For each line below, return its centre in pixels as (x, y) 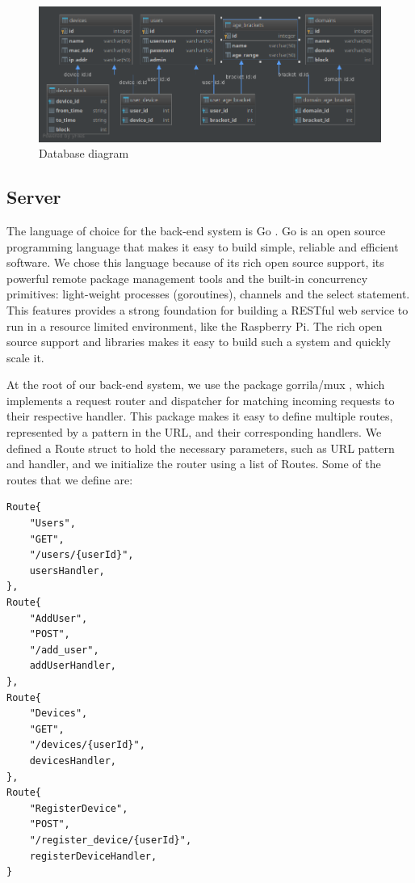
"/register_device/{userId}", (111, 840)
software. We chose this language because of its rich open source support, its (195, 262)
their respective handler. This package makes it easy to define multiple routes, (200, 416)
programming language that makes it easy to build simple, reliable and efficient (203, 246)
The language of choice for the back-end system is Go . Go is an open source (196, 230)
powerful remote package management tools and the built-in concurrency (187, 278)
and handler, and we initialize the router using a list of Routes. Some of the (194, 464)
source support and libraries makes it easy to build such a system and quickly (199, 342)
